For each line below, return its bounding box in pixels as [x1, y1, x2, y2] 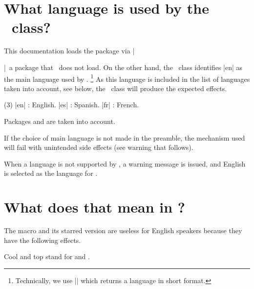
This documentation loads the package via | [4, 46, 135, 56]
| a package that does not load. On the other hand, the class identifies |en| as [4, 62, 243, 72]
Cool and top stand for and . [4, 251, 90, 262]
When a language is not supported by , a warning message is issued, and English [4, 158, 246, 169]
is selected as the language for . [4, 168, 98, 178]
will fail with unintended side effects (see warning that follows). [4, 142, 193, 152]
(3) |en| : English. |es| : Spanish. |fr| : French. [4, 99, 139, 110]
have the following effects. [4, 235, 81, 245]
